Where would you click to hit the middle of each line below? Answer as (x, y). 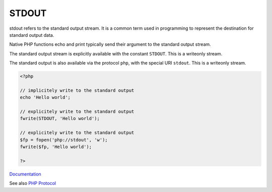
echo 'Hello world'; (45, 98)
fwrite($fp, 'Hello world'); (56, 147)
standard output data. (32, 35)
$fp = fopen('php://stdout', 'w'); (64, 140)
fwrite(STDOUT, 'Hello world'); (60, 119)
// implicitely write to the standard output (77, 90)
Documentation (25, 174)
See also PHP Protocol (33, 183)
